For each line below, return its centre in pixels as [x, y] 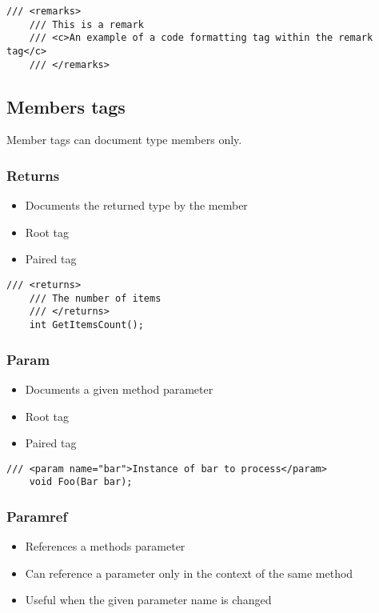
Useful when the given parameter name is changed [148, 600]
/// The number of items [95, 298]
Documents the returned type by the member [136, 205]
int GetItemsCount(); [86, 325]
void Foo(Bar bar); [81, 482]
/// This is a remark [86, 24]
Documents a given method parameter [119, 389]
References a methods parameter [105, 546]
